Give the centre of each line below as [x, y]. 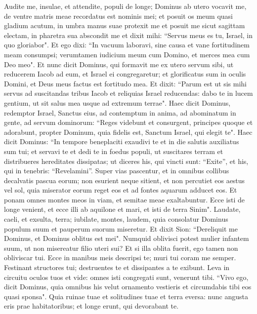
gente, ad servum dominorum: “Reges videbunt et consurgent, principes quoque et [128, 122]
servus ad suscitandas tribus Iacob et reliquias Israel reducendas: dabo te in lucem [128, 93]
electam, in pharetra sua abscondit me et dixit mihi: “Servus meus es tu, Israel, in [128, 35]
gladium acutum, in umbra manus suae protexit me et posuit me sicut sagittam [125, 25]
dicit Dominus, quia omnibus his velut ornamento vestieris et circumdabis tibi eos [128, 287]
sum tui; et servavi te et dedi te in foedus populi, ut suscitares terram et [114, 151]
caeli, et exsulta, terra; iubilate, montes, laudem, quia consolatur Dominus [116, 219]
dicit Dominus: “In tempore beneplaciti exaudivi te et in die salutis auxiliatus [122, 141]
